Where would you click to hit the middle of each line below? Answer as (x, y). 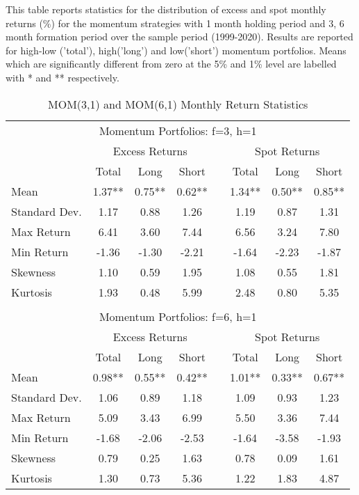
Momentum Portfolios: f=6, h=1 (178, 316)
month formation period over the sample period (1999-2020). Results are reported (179, 37)
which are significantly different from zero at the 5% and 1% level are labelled (171, 64)
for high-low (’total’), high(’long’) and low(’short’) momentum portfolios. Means (176, 50)
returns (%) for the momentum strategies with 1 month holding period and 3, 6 (175, 23)
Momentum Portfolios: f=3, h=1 (178, 130)
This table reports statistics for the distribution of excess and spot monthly (166, 9)
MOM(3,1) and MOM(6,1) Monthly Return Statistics (178, 104)
